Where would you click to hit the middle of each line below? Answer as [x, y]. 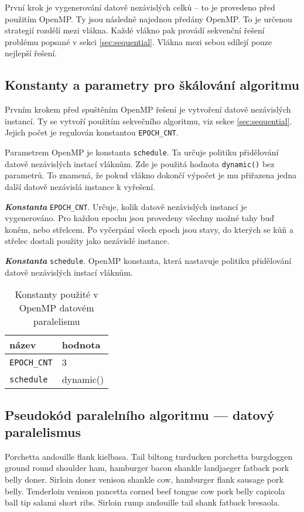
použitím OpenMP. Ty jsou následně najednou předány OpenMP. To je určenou [148, 18]
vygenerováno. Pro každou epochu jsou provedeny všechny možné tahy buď [139, 218]
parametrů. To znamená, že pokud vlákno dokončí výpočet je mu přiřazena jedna [151, 175]
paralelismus [43, 431]
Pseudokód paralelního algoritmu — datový [140, 414]
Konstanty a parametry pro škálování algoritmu [152, 85]
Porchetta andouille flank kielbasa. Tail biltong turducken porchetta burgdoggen [149, 456]
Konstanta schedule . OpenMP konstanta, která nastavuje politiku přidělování [148, 260]
